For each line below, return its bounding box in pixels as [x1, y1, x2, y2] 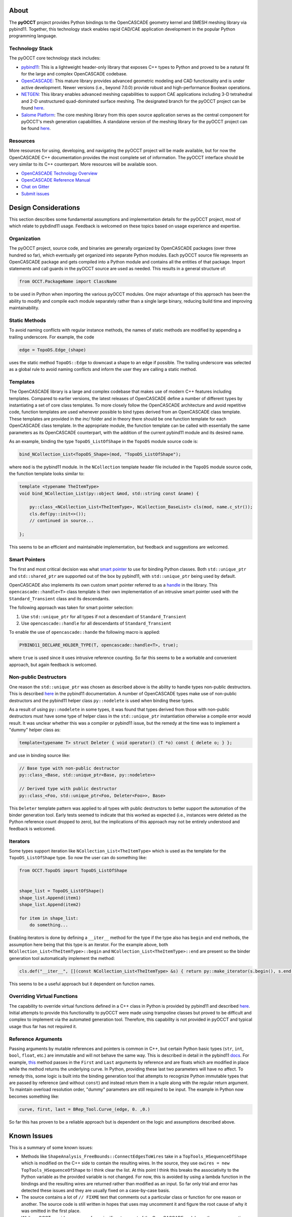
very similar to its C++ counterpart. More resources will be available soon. [9, 161, 158, 167]
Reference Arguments [9, 1035, 63, 1042]
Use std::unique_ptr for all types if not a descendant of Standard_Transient [21, 613, 187, 619]
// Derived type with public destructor [19, 786, 117, 792]
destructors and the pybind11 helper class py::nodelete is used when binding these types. [9, 698, 195, 703]
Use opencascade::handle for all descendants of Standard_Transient [21, 620, 172, 626]
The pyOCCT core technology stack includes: [9, 55, 101, 61]
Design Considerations [9, 203, 80, 212]
